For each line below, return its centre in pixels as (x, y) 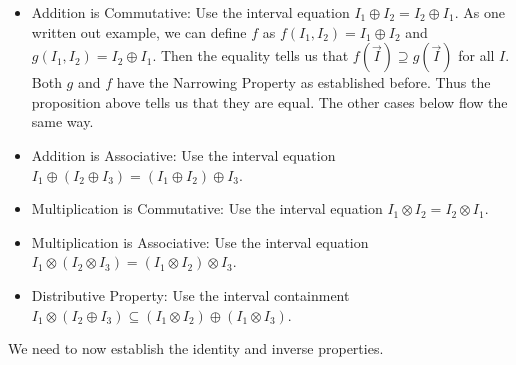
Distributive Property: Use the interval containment (190, 294)
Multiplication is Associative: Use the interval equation (200, 241)
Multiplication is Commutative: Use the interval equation (207, 208)
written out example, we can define (139, 31)
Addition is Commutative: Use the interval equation (190, 12)
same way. (62, 121)
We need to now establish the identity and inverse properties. (196, 348)
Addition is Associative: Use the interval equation (183, 154)
